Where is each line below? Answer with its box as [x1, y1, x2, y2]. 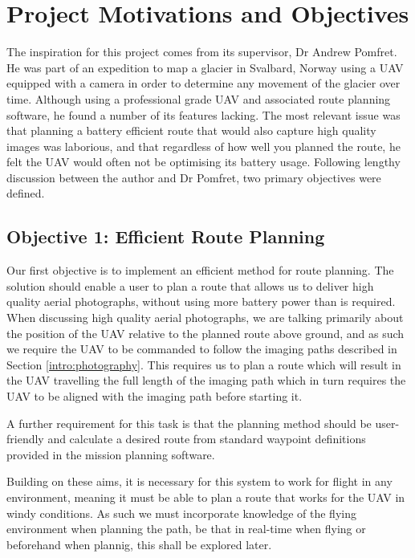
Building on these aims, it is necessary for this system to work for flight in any [6, 473, 393, 490]
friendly [6, 430, 44, 447]
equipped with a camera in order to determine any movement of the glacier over [6, 75, 401, 92]
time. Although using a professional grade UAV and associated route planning [6, 90, 391, 107]
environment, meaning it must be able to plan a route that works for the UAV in [6, 488, 405, 505]
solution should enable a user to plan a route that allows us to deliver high [6, 277, 374, 294]
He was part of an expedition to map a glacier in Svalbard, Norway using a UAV [6, 59, 404, 75]
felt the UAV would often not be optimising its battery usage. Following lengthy [6, 153, 401, 170]
